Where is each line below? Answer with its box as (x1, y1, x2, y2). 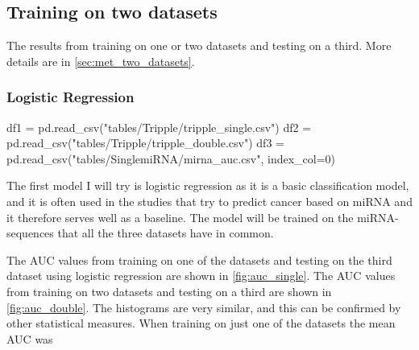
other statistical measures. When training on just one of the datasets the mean (6, 315, 396, 331)
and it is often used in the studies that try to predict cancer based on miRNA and (6, 192, 413, 209)
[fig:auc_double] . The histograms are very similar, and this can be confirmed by (6, 299, 401, 315)
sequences (6, 224, 54, 241)
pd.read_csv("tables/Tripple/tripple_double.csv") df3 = (6, 134, 284, 151)
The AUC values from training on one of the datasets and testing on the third (6, 251, 392, 268)
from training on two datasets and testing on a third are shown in (6, 282, 332, 299)
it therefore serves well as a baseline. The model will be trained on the (6, 208, 354, 225)
